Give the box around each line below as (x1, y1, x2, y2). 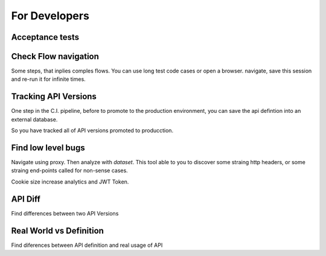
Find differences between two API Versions (11, 210, 119, 217)
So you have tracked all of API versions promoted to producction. (11, 127, 174, 134)
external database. (11, 115, 58, 123)
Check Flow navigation (11, 51, 100, 62)
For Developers (11, 9, 90, 22)
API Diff (11, 194, 40, 204)
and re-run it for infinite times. (11, 75, 86, 83)
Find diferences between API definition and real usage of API (11, 242, 163, 249)
